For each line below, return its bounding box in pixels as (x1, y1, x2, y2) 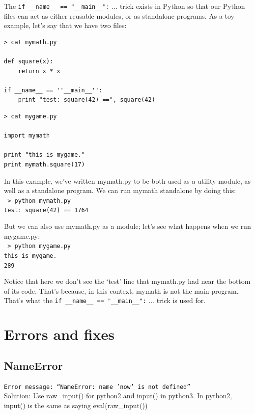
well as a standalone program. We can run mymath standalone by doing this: (4, 185, 236, 195)
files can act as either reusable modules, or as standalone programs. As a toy (4, 10, 234, 21)
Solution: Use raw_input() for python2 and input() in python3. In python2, (4, 390, 232, 401)
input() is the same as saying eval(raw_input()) (4, 400, 148, 410)
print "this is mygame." (4, 151, 85, 159)
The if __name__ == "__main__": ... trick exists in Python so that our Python (4, 1, 245, 11)
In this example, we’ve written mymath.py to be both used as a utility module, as (4, 175, 251, 186)
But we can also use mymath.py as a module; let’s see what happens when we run (4, 221, 251, 231)
